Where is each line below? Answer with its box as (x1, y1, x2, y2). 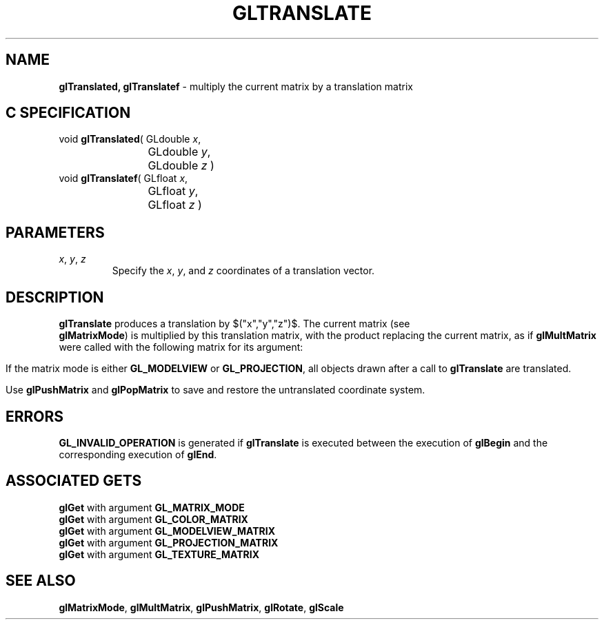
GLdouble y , (148, 145, 211, 159)
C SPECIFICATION (6, 104, 131, 122)
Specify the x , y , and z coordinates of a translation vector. (112, 265, 375, 277)
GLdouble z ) (148, 158, 214, 173)
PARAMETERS (6, 223, 105, 241)
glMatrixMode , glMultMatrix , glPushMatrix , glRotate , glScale (59, 601, 344, 613)
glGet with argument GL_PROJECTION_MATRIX (59, 536, 279, 549)
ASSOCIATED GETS (6, 472, 142, 490)
